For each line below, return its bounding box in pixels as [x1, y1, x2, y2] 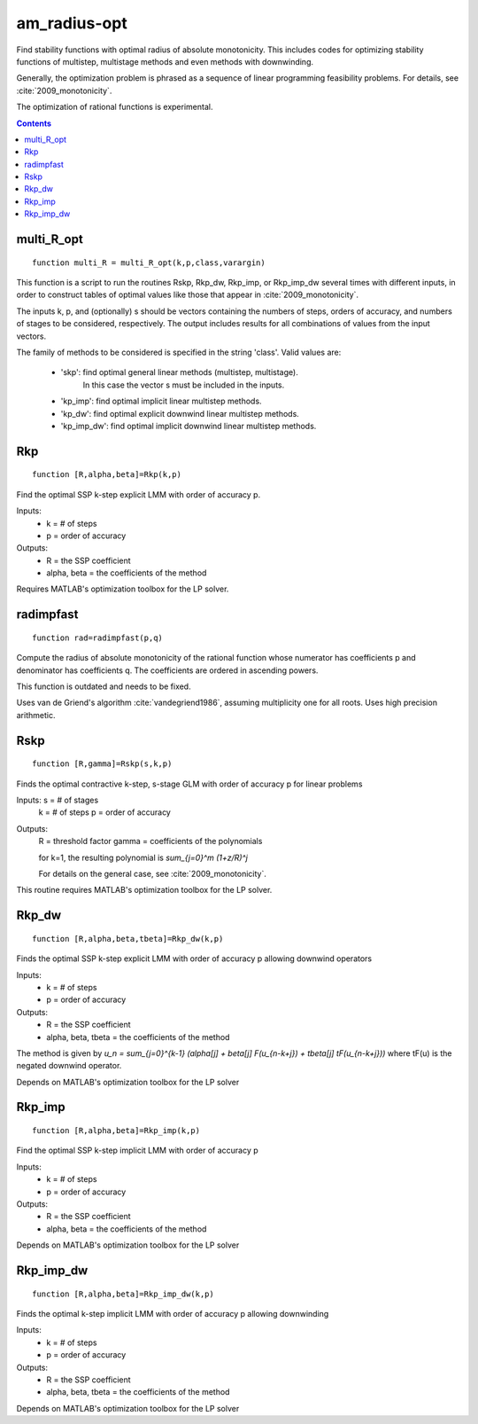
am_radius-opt [16, 13, 127, 33]
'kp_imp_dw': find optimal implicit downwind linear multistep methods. [60, 420, 317, 431]
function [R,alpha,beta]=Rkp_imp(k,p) [32, 1126, 201, 1136]
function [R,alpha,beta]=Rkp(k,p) [32, 470, 181, 480]
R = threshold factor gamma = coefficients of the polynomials [38, 836, 263, 847]
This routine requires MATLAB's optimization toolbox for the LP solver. [16, 885, 273, 896]
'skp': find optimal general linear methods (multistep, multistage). [60, 367, 298, 378]
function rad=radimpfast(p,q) [32, 632, 164, 643]
